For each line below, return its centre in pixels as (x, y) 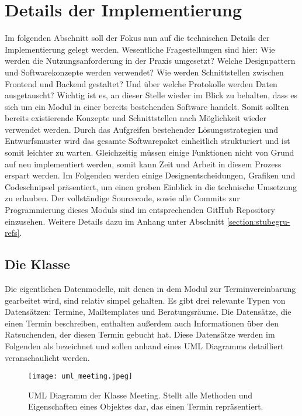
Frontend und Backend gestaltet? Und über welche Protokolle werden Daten (141, 83)
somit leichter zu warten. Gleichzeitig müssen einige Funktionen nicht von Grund (150, 152)
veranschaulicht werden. (47, 357)
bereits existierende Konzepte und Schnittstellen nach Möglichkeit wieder (136, 118)
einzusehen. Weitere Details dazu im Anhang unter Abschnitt (114, 221)
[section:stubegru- (258, 221)
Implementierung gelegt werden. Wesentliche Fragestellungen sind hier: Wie (140, 49)
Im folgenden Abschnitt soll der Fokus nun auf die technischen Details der (137, 38)
